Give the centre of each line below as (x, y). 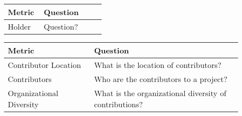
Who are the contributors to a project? (161, 79)
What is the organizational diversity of (160, 93)
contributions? (119, 104)
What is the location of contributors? (158, 65)
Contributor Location (44, 65)
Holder (19, 26)
